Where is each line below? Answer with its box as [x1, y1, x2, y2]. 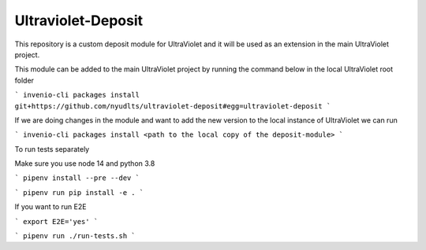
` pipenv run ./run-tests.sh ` [14, 232, 136, 241]
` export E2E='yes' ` [14, 217, 99, 226]
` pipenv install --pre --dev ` [14, 174, 140, 182]
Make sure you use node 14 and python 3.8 [14, 159, 155, 168]
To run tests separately [14, 144, 90, 153]
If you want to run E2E [14, 202, 87, 211]
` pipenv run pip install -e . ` [14, 188, 144, 197]
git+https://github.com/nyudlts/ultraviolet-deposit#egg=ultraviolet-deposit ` [14, 101, 331, 110]
